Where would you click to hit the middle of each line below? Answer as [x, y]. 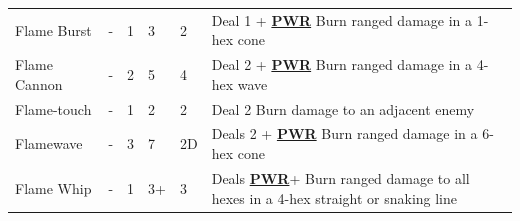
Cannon [39, 83]
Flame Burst [53, 29]
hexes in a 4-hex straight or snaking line [334, 197]
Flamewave [49, 143]
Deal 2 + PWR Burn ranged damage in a [342, 64]
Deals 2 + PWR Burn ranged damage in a [344, 133]
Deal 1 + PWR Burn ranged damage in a [342, 19]
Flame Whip [53, 187]
